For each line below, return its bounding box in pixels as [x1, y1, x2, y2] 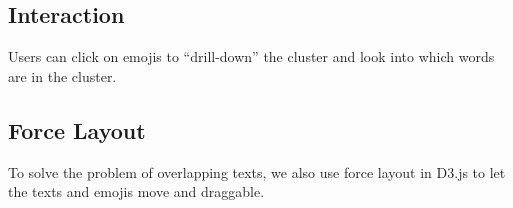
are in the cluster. [8, 65, 117, 86]
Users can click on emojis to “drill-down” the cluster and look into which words [8, 46, 495, 67]
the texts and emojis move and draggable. [8, 181, 265, 202]
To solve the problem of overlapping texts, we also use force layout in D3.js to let [8, 161, 506, 182]
